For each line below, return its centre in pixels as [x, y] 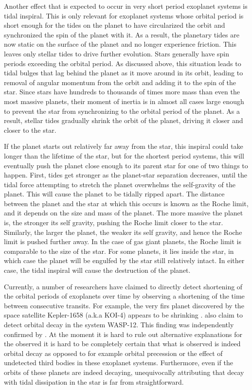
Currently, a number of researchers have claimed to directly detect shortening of [123, 286]
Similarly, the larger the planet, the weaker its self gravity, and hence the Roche [123, 232]
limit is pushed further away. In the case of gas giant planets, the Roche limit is [123, 241]
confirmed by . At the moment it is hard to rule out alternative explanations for [123, 334]
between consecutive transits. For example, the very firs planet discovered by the [124, 305]
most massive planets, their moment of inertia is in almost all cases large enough [124, 101]
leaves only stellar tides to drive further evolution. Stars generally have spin [117, 53]
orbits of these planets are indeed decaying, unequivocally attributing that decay [124, 372]
